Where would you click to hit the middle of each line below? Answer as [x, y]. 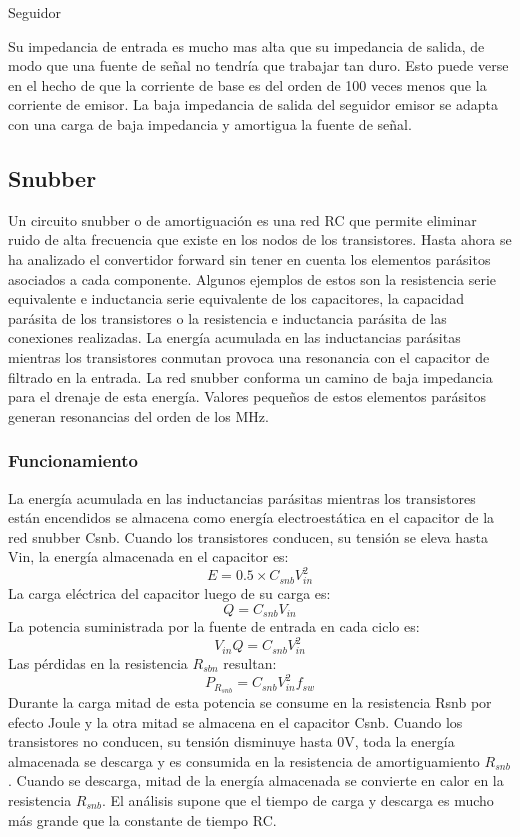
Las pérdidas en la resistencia [98, 663]
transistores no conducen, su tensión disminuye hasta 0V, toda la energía [231, 741]
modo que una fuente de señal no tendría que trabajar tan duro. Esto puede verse [258, 65]
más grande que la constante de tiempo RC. [142, 819]
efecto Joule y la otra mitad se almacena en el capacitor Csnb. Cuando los [235, 721]
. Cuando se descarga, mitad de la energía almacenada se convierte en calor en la [256, 780]
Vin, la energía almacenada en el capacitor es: [148, 556]
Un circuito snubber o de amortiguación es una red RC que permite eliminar [242, 219]
